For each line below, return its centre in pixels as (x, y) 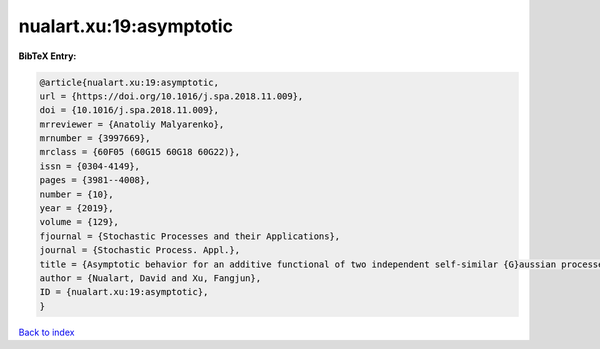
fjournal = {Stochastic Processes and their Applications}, (190, 236)
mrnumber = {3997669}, (95, 138)
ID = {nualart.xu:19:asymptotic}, (124, 292)
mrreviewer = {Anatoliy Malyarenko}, (132, 124)
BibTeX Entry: (47, 56)
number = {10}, (76, 194)
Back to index (46, 332)
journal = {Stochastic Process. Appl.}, (139, 250)
